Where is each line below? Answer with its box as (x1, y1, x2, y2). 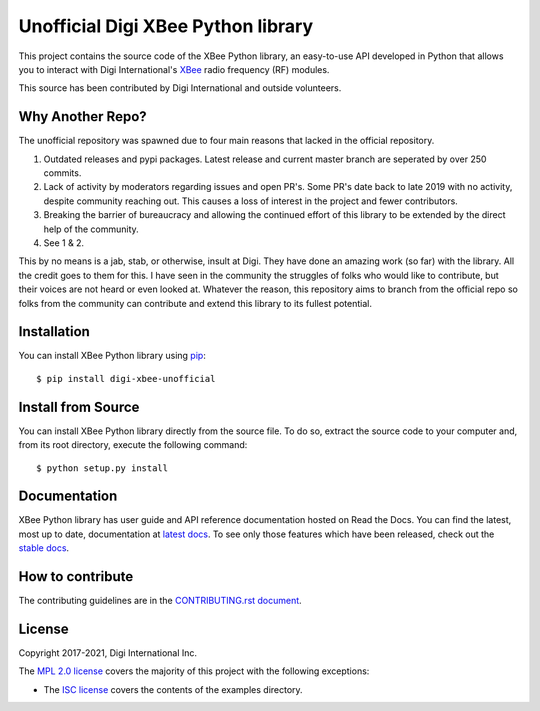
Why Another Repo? (18, 108, 147, 125)
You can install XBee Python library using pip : (18, 350, 207, 362)
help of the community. (43, 223, 139, 235)
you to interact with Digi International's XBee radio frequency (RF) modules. (18, 63, 330, 75)
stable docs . (18, 542, 70, 554)
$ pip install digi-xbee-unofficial (36, 373, 216, 384)
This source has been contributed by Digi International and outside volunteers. (18, 82, 342, 94)
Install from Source (18, 398, 140, 415)
